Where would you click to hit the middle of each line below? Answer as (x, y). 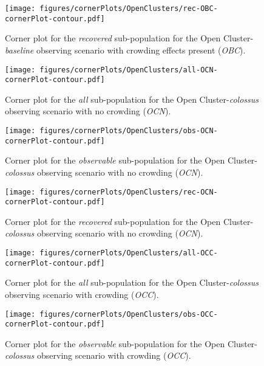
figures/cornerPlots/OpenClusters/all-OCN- (129, 70)
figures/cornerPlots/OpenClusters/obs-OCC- (129, 314)
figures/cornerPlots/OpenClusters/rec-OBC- (129, 9)
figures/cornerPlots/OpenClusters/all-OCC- (129, 253)
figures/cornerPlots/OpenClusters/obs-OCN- (129, 131)
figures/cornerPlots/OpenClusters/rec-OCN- (129, 192)
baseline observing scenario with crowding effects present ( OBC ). (125, 50)
